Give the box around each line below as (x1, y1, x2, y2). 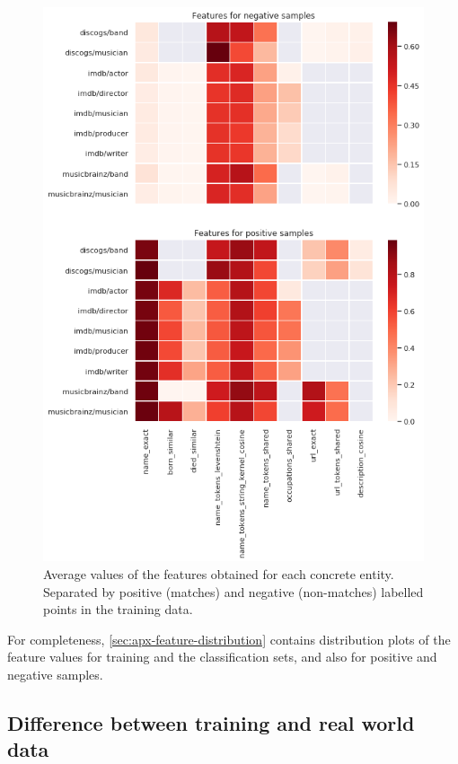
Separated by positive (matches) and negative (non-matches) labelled (43, 582, 424, 601)
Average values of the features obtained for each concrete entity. (43, 564, 394, 583)
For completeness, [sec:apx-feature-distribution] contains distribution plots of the (7, 629, 451, 648)
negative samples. (7, 664, 103, 683)
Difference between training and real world (7, 708, 415, 736)
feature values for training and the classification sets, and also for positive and (7, 647, 437, 666)
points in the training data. (43, 600, 193, 619)
